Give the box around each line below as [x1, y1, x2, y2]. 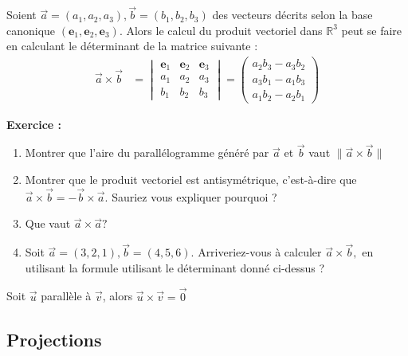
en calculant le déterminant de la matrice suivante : [6, 37, 258, 54]
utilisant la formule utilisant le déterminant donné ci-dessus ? [25, 259, 325, 276]
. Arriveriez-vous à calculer [190, 244, 322, 260]
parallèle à [41, 288, 92, 304]
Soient [6, 6, 37, 23]
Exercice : [6, 115, 62, 132]
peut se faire [341, 22, 402, 38]
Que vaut [25, 215, 71, 232]
